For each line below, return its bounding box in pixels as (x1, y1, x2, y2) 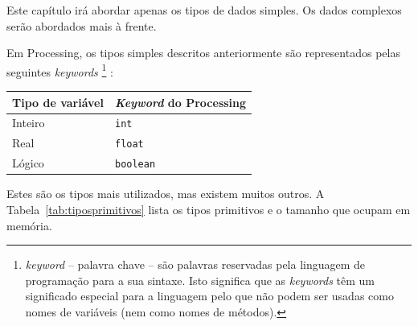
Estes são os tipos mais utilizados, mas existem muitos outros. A (6, 185, 325, 202)
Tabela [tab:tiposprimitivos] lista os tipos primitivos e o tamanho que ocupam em (6, 200, 411, 217)
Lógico (12, 155, 44, 171)
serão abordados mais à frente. (6, 17, 157, 34)
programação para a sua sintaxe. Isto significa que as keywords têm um (25, 271, 375, 288)
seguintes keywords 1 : (6, 60, 113, 80)
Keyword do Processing (114, 93, 247, 110)
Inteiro (12, 114, 45, 131)
